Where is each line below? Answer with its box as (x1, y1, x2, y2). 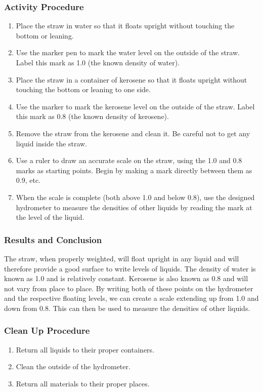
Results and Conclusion (4, 233, 102, 246)
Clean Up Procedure (4, 324, 90, 337)
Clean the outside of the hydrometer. (16, 361, 130, 372)
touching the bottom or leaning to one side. (16, 84, 151, 95)
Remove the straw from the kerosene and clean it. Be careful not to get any (16, 128, 250, 138)
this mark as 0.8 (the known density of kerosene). (16, 111, 169, 122)
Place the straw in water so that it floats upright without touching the (16, 20, 235, 31)
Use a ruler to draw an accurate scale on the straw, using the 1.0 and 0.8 (16, 155, 242, 166)
